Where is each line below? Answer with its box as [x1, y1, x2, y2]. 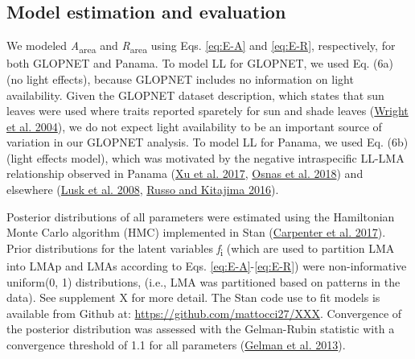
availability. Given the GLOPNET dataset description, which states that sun [6, 86, 384, 103]
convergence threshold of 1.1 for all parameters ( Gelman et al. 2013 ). [6, 336, 346, 353]
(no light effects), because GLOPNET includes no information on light [6, 70, 354, 87]
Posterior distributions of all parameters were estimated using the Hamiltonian [6, 208, 395, 225]
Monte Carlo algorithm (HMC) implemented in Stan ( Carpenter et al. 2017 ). [6, 224, 386, 241]
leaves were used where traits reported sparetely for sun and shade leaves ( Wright [6, 102, 409, 119]
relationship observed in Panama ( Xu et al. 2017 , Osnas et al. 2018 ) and [6, 165, 364, 182]
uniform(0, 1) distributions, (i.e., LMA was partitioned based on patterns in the [6, 273, 401, 290]
